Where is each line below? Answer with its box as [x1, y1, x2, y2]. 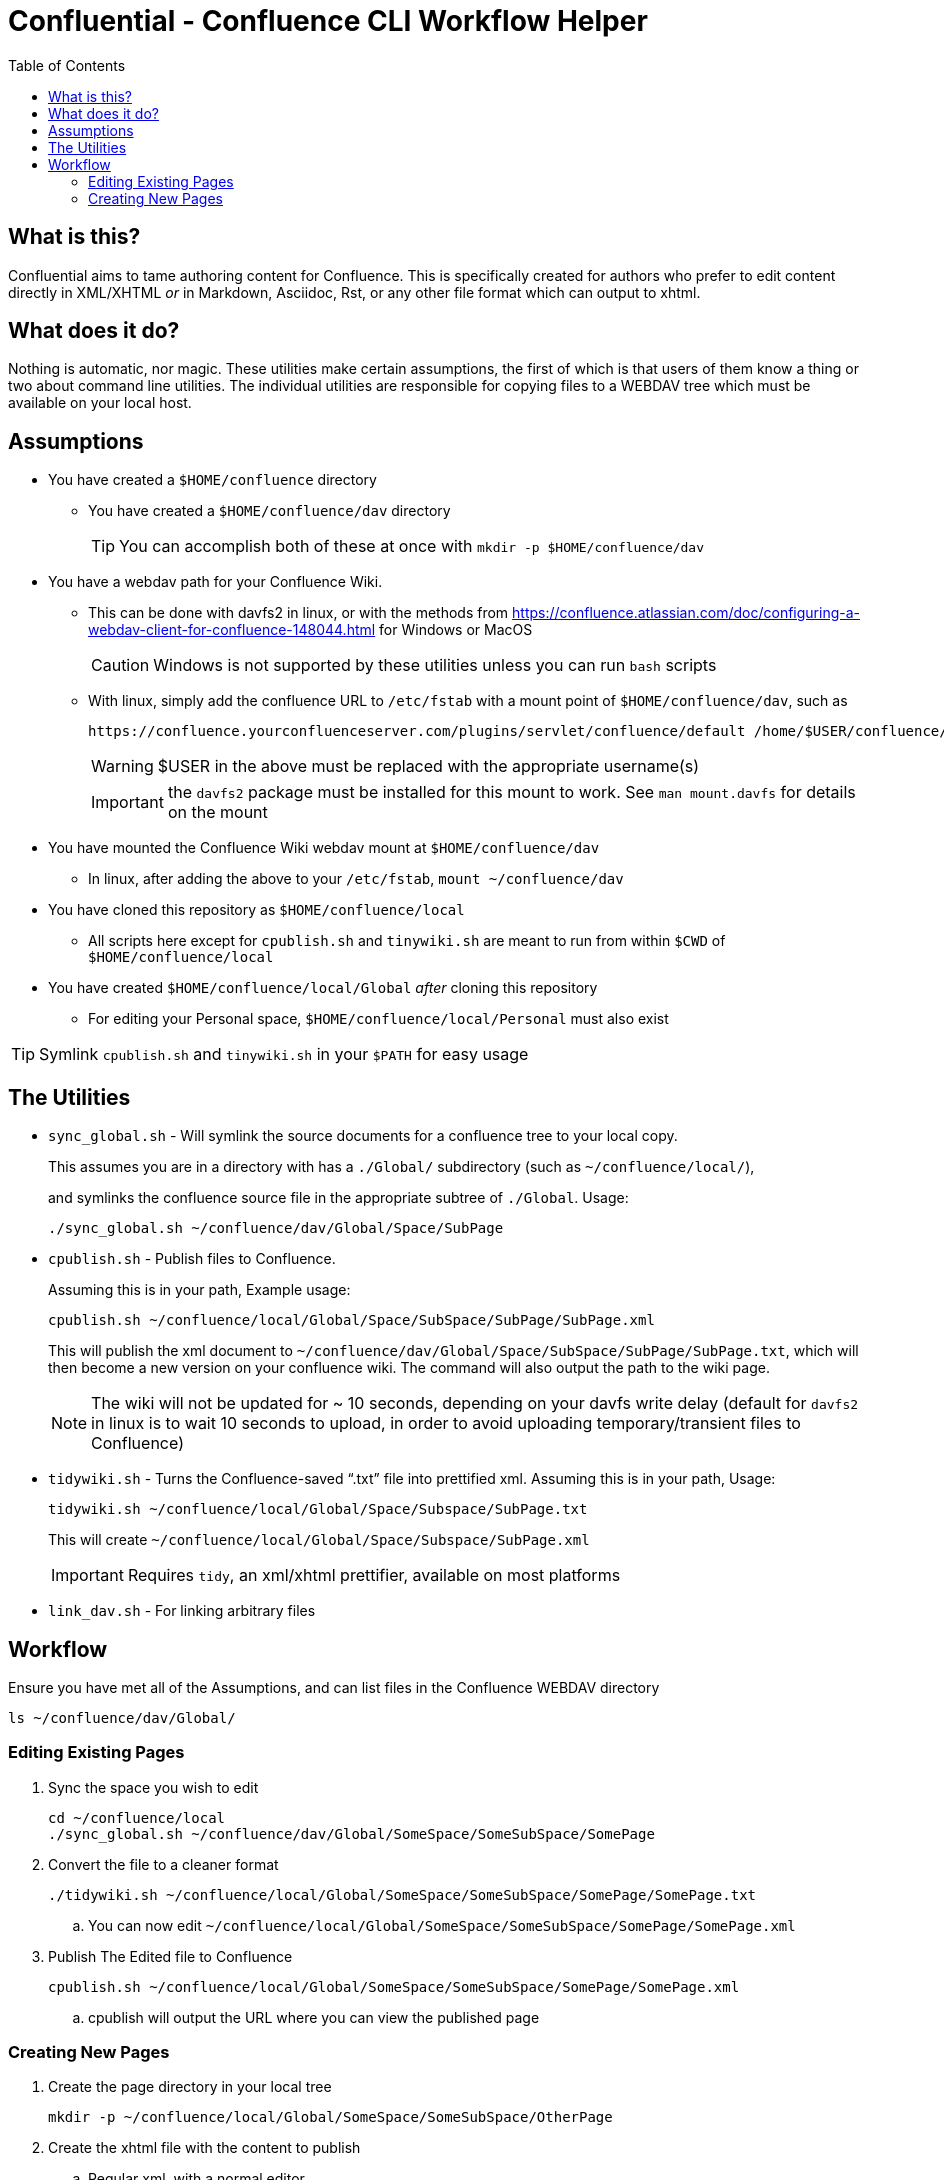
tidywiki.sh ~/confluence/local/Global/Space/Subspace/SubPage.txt [48, 1501, 588, 1518]
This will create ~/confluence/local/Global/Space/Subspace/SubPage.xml [48, 1531, 590, 1549]
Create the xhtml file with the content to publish [48, 2139, 361, 2157]
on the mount [167, 802, 268, 823]
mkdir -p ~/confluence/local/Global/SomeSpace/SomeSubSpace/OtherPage [48, 2109, 613, 2126]
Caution [91, 655, 150, 676]
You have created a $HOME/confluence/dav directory [88, 502, 451, 520]
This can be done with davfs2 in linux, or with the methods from [88, 604, 509, 622]
